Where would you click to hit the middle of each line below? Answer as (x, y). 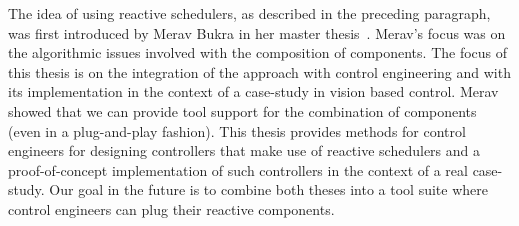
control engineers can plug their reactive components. (171, 208)
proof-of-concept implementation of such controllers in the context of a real (238, 169)
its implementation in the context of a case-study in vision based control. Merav (253, 91)
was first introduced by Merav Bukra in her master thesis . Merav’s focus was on (257, 32)
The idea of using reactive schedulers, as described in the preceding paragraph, (249, 13)
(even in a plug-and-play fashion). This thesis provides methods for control (237, 130)
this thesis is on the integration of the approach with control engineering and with (259, 71)
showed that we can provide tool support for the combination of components (242, 110)
